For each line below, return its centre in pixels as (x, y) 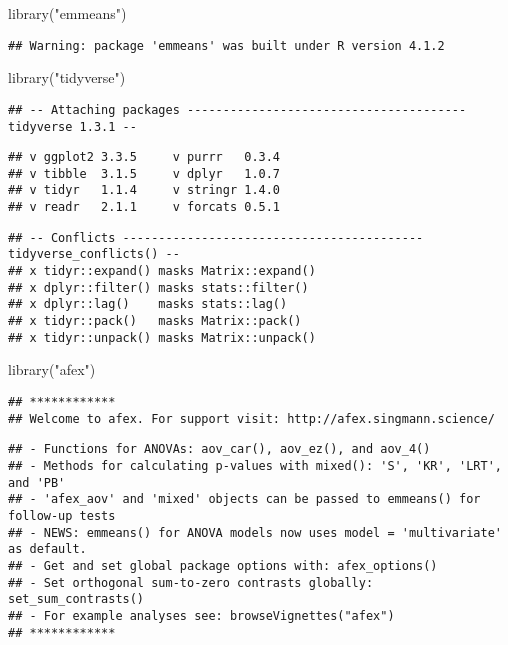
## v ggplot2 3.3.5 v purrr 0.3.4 (144, 157)
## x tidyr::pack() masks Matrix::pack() (155, 321)
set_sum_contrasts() (76, 599)
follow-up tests (62, 515)
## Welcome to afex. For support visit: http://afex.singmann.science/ (251, 418)
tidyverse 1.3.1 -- (72, 126)
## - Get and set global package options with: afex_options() (223, 565)
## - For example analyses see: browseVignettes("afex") (201, 615)
